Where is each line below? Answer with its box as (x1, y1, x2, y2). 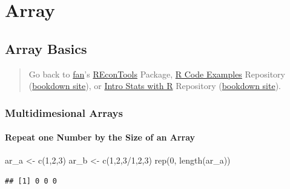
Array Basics (5, 39, 87, 58)
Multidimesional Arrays (5, 105, 123, 120)
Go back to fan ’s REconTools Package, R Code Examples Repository (28, 67, 285, 80)
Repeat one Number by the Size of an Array (5, 131, 196, 144)
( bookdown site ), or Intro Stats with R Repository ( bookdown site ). (28, 79, 282, 92)
